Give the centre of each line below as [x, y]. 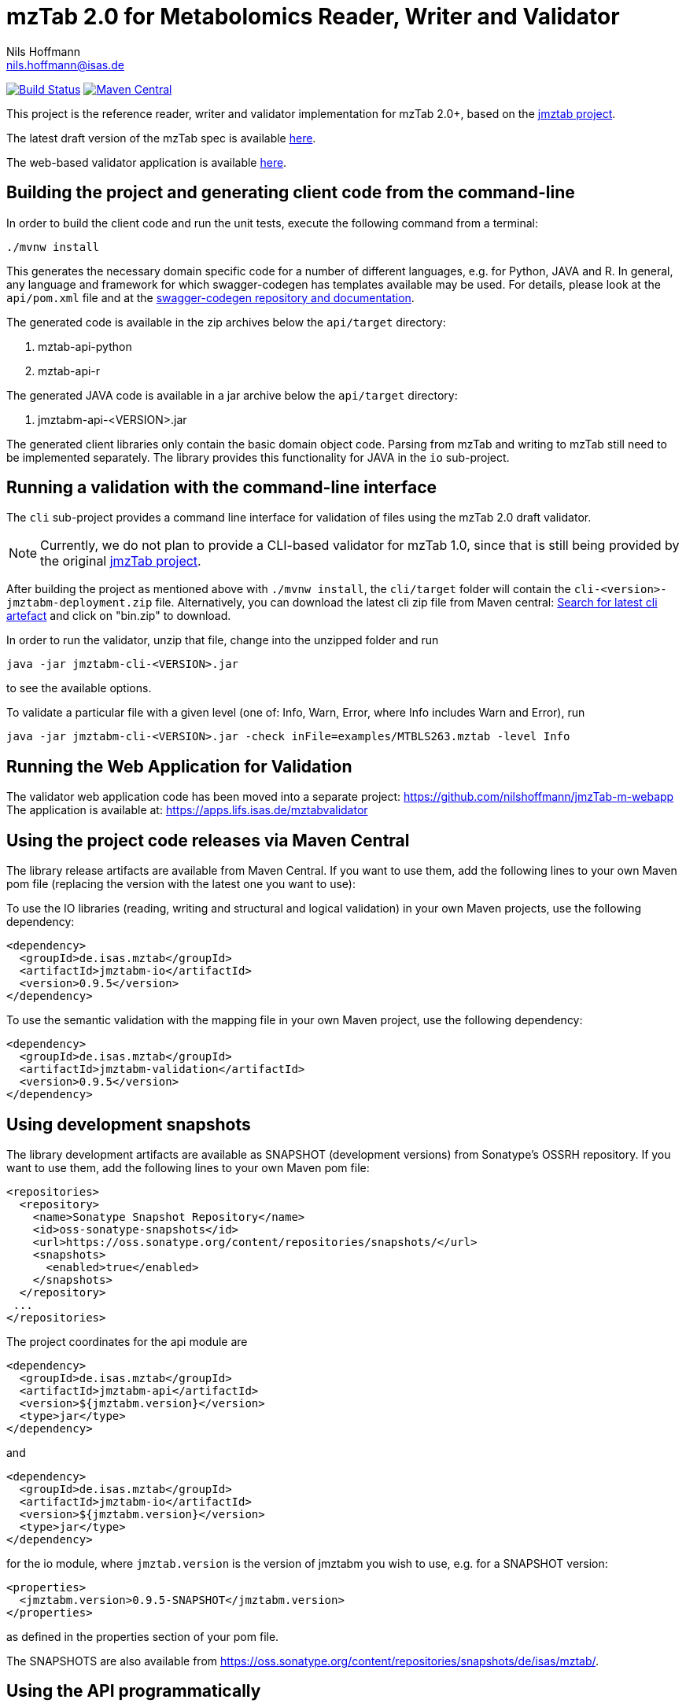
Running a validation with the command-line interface [222, 488]
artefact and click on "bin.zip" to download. [119, 616]
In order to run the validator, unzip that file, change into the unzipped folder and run [223, 640]
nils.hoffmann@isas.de [65, 65]
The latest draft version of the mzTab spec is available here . [161, 138]
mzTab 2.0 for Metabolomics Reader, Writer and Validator [313, 17]
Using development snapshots [129, 1124]
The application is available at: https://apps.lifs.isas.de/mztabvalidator [187, 810]
